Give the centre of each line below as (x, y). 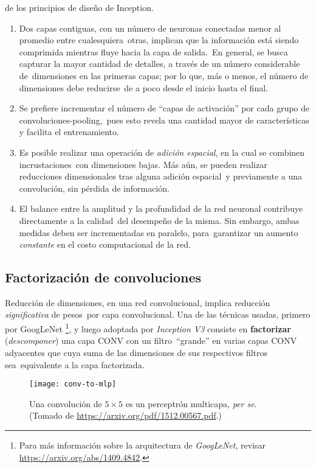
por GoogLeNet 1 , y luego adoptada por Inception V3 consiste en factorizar (148, 328)
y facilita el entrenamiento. (69, 132)
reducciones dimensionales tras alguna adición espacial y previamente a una (161, 176)
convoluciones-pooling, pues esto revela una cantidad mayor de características (164, 120)
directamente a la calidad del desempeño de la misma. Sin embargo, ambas (159, 220)
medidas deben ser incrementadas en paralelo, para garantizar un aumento (159, 232)
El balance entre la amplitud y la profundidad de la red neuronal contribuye (161, 208)
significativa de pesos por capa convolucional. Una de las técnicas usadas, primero (158, 314)
